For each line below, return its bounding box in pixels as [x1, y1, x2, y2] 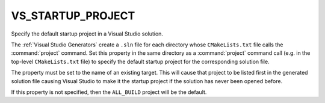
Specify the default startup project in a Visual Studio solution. [11, 30, 164, 37]
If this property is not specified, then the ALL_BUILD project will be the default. [11, 88, 207, 96]
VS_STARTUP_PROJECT [11, 9, 135, 22]
